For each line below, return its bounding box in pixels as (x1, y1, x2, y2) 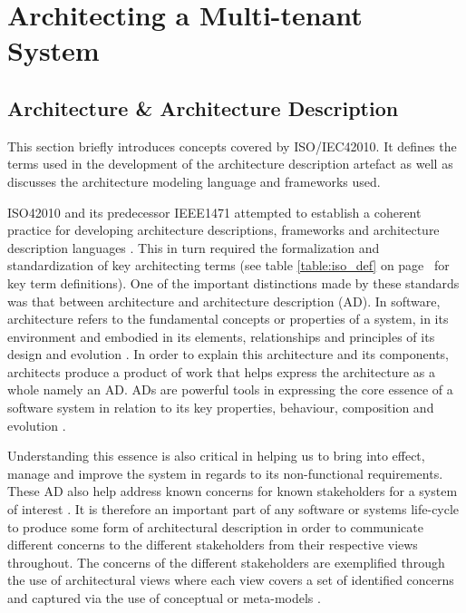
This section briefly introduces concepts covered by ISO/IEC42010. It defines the (7, 136, 457, 155)
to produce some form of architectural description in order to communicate (7, 517, 423, 536)
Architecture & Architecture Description (7, 93, 399, 122)
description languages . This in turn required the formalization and (7, 238, 380, 257)
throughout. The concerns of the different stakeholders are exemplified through (7, 552, 445, 571)
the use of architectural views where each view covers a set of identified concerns (7, 570, 454, 589)
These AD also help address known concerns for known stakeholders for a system (7, 482, 458, 501)
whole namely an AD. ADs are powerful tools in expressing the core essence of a (7, 380, 453, 399)
